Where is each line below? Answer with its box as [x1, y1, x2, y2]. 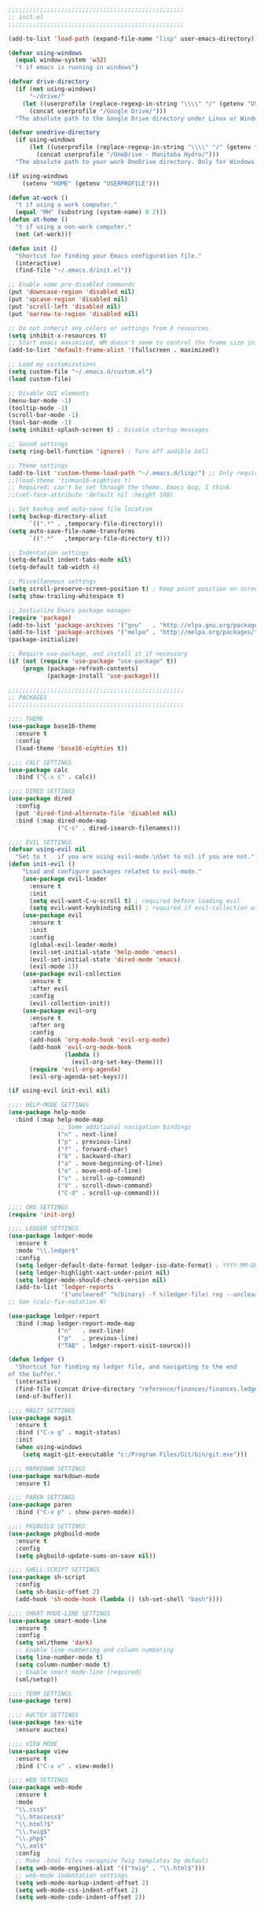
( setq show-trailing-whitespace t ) [8, 592, 125, 600]
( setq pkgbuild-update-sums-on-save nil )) [15, 1551, 156, 1560]
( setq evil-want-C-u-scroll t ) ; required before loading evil [28, 897, 241, 904]
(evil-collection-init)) [28, 999, 111, 1007]
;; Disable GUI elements [8, 389, 90, 397]
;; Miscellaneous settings [8, 578, 97, 585]
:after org [28, 1021, 65, 1030]
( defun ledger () [8, 1356, 65, 1364]
